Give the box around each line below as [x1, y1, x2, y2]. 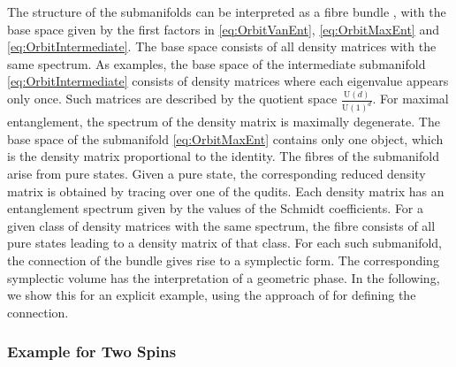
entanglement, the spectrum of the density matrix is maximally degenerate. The [7, 112, 440, 131]
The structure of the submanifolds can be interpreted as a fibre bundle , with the [7, 3, 446, 20]
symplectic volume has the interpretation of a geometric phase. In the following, [7, 268, 440, 287]
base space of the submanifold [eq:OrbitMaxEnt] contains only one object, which [7, 129, 444, 148]
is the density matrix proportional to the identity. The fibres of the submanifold [7, 147, 439, 165]
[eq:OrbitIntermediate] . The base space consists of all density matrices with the [7, 37, 437, 56]
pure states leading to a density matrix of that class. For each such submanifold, [7, 233, 443, 252]
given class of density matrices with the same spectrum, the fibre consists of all [7, 216, 436, 234]
